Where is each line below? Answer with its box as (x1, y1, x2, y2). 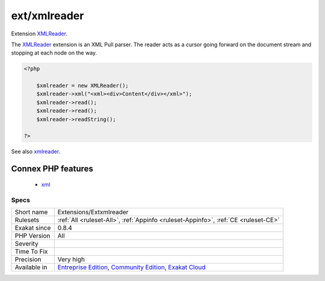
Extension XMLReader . (11, 30, 67, 37)
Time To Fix (14, 247, 48, 255)
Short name (14, 208, 48, 216)
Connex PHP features (11, 164, 93, 174)
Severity (14, 239, 39, 247)
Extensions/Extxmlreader (57, 208, 129, 216)
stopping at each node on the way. (11, 49, 97, 56)
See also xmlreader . (11, 148, 60, 156)
